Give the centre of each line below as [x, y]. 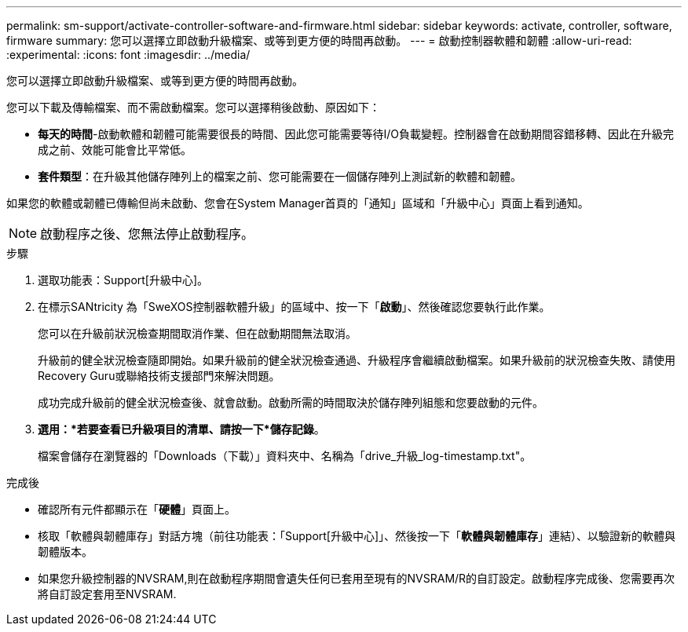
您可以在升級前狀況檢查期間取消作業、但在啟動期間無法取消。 [197, 333]
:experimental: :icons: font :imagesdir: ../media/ [128, 55]
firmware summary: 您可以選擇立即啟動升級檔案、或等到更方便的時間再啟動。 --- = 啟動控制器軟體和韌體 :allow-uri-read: [319, 40]
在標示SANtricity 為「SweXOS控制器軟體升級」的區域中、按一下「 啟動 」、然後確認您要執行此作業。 [294, 307]
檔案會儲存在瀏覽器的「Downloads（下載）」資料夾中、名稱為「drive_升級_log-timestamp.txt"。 [285, 456]
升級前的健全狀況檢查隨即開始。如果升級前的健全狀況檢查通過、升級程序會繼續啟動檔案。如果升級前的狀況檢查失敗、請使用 [357, 360]
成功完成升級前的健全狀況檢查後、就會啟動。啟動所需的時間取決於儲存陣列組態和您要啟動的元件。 [291, 402]
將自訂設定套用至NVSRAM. [107, 594]
